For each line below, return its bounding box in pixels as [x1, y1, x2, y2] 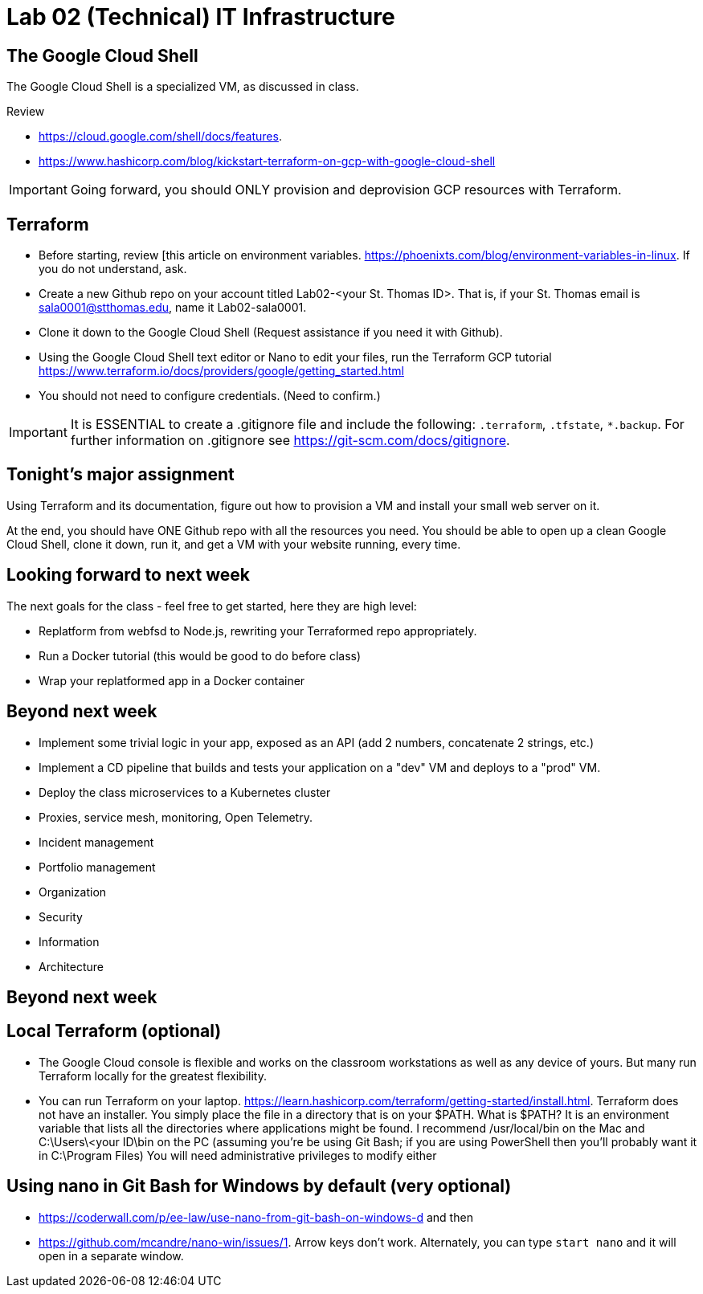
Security [39, 909, 83, 924]
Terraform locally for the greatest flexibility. [39, 1068, 267, 1083]
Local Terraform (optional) [6, 1021, 222, 1042]
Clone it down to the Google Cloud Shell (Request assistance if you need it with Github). [39, 325, 503, 340]
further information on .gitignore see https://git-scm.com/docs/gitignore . [70, 432, 510, 449]
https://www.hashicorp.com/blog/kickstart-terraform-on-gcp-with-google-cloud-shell [39, 154, 496, 169]
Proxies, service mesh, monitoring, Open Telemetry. [39, 810, 313, 824]
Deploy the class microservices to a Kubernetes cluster [39, 785, 331, 799]
